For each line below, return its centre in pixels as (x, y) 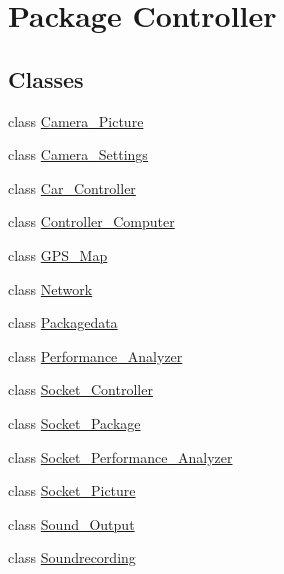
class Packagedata (63, 322)
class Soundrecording (72, 557)
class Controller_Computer (91, 221)
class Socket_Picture (72, 490)
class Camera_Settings (78, 154)
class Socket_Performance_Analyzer (120, 456)
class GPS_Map (58, 254)
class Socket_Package (74, 422)
